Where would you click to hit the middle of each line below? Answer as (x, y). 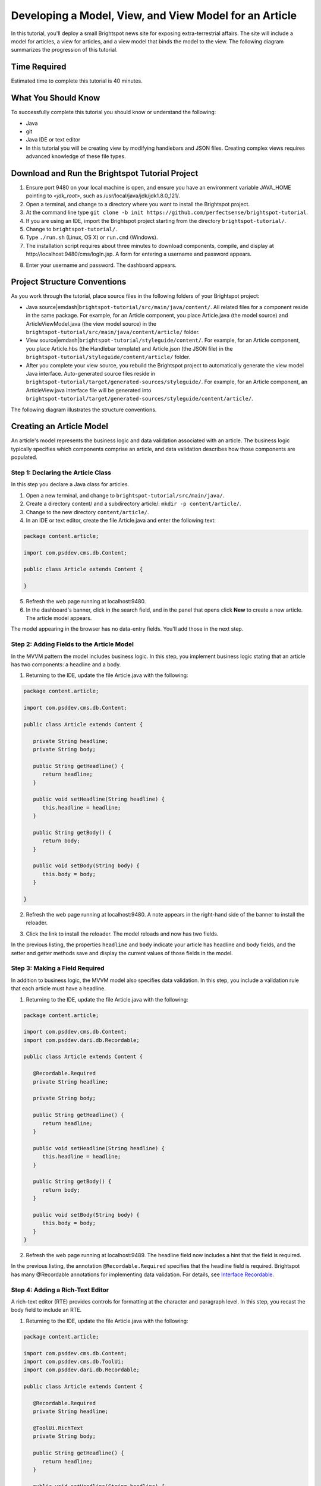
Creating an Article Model (59, 426)
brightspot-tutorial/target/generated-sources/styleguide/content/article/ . (139, 399)
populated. (24, 457)
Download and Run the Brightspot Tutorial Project (105, 173)
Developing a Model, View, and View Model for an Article (154, 15)
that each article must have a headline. (59, 988)
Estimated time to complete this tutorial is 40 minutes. (77, 81)
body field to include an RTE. (46, 1310)
